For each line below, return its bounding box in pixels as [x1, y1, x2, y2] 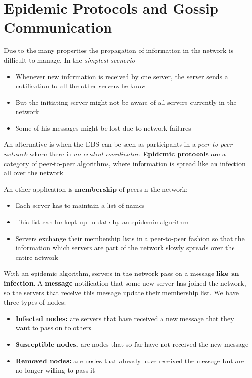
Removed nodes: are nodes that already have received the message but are [15, 355, 244, 365]
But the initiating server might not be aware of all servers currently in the [15, 97, 236, 107]
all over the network [4, 168, 64, 178]
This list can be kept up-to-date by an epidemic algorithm [15, 217, 189, 227]
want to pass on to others [15, 323, 91, 333]
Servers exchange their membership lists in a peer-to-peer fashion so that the [15, 233, 245, 243]
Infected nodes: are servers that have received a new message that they [15, 313, 234, 323]
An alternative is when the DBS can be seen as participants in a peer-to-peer [4, 139, 233, 149]
